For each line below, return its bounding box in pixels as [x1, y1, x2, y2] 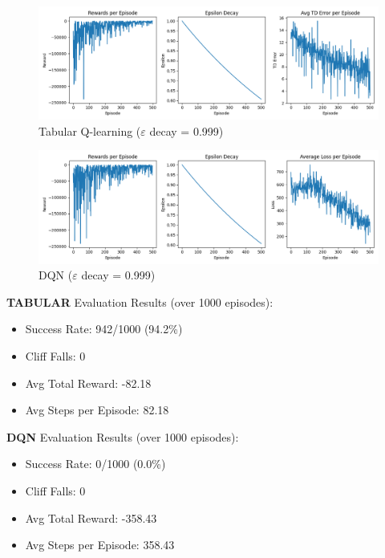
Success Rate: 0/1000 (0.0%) [25, 455, 166, 472]
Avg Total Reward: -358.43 [25, 509, 157, 526]
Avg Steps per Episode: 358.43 [25, 536, 175, 553]
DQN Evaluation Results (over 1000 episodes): [6, 428, 239, 445]
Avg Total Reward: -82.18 [25, 374, 152, 391]
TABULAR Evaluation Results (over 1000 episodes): [6, 293, 274, 310]
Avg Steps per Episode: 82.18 [25, 401, 169, 418]
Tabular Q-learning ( [38, 122, 141, 139]
